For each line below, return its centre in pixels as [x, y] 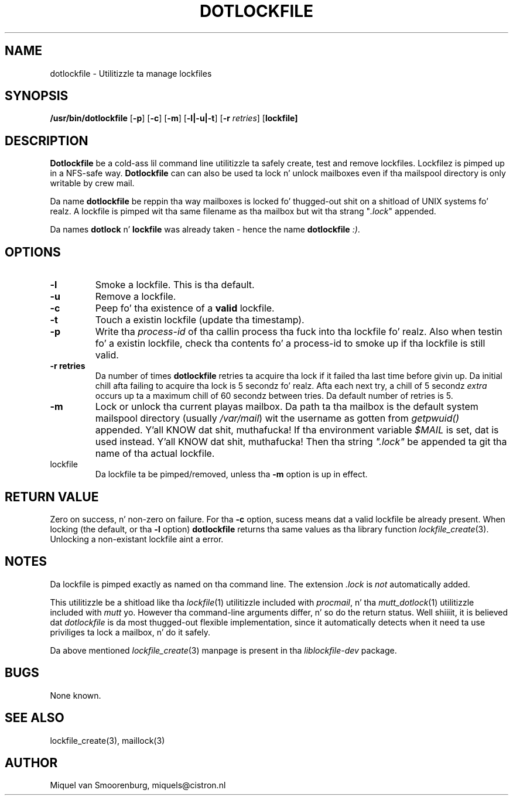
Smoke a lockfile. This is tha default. [175, 285]
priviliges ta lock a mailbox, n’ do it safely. [130, 632]
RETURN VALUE [52, 497]
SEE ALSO [35, 718]
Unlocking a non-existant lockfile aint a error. [137, 539]
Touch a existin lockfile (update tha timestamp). [200, 320]
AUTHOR [31, 763]
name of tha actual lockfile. [155, 454]
